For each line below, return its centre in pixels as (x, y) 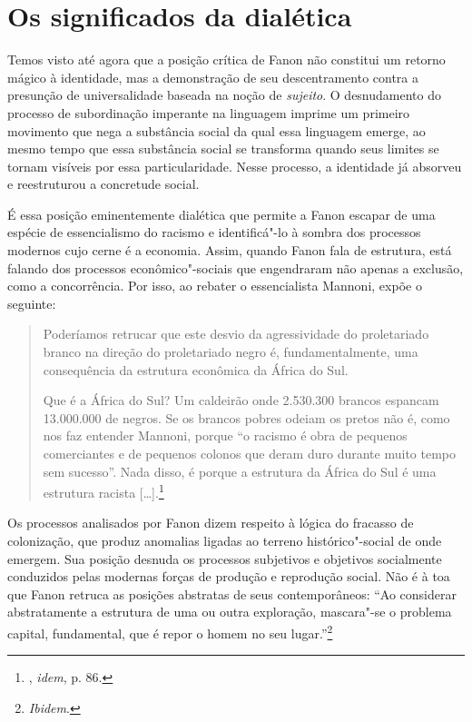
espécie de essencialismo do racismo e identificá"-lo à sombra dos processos (214, 232)
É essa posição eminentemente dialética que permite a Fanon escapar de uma (221, 214)
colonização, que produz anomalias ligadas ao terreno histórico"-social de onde (225, 541)
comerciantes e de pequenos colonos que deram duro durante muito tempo (249, 453)
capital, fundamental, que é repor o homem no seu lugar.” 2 (170, 632)
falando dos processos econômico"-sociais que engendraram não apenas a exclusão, (236, 267)
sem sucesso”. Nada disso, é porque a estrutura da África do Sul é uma (240, 471)
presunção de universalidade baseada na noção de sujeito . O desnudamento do (224, 95)
